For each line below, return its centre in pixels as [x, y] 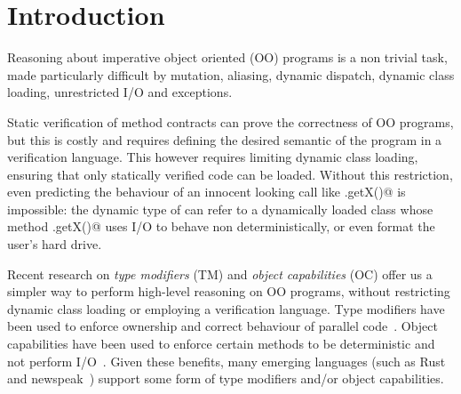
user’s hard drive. [55, 244]
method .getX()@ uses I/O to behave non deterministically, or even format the [221, 226]
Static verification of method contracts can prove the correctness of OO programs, [230, 121]
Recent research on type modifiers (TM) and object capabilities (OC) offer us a [220, 273]
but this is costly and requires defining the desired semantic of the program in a [225, 139]
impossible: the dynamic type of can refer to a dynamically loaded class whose [220, 209]
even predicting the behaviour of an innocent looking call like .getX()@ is [207, 192]
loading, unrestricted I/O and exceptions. [120, 92]
